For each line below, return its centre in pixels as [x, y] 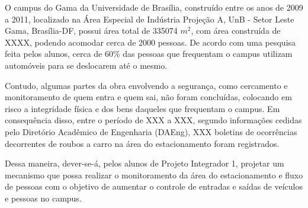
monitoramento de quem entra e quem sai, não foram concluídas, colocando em [148, 97]
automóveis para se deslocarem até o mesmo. [86, 65]
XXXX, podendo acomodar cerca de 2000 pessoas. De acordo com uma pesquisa [150, 42]
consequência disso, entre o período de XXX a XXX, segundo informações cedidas [153, 120]
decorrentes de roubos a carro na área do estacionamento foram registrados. [142, 143]
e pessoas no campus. [43, 198]
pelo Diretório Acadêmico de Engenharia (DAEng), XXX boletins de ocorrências [151, 131]
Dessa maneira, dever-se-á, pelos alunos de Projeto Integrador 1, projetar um [145, 163]
